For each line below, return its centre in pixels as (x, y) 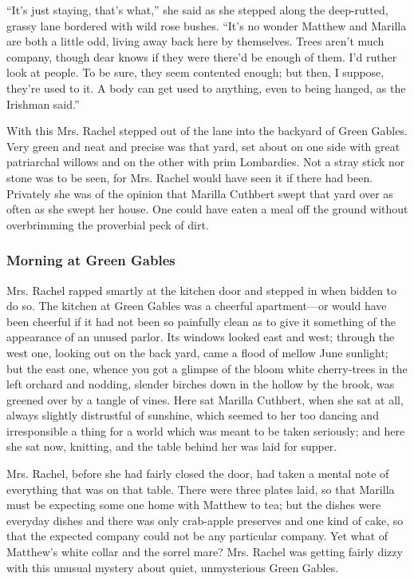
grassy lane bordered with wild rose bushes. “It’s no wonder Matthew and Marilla (207, 25)
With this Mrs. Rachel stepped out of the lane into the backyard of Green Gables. (207, 131)
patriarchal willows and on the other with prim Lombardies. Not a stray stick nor (206, 162)
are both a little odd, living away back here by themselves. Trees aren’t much (195, 41)
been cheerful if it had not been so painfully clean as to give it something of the (201, 321)
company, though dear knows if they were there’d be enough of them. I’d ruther (202, 56)
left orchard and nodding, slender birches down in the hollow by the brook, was (201, 384)
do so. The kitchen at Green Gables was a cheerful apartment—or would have (197, 306)
